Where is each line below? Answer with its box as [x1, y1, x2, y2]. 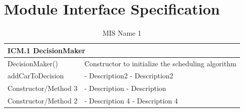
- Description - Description [84, 83, 166, 93]
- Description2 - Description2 [84, 70, 173, 81]
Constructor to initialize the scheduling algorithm [84, 58, 236, 68]
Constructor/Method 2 [8, 95, 78, 106]
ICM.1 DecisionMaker [8, 45, 86, 55]
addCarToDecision [8, 70, 64, 81]
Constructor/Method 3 [8, 83, 78, 93]
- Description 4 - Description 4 [84, 95, 178, 106]
